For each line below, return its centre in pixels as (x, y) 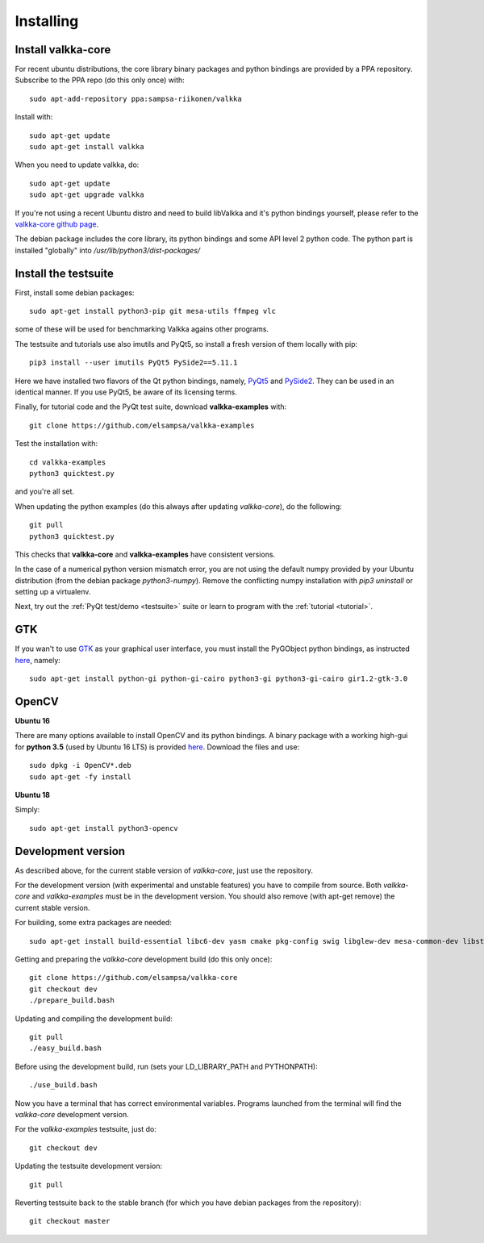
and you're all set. (44, 491)
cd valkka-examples (68, 462)
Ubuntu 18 (32, 795)
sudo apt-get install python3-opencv (104, 828)
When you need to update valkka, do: (77, 165)
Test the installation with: (56, 444)
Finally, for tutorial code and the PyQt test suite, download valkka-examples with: (151, 407)
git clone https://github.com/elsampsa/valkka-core (134, 978)
